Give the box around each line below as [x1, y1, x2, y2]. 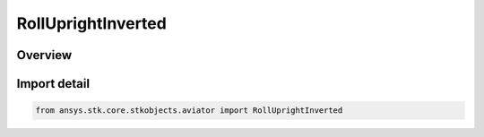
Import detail [16, 76, 90, 91]
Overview [16, 47, 73, 63]
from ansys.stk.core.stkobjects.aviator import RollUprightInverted [35, 106, 343, 116]
